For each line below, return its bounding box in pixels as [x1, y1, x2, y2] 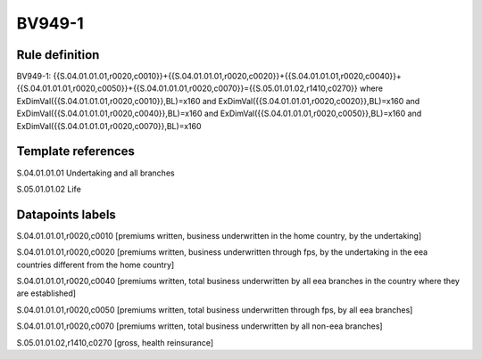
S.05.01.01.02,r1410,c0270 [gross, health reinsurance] [16, 337, 214, 347]
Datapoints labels [16, 207, 116, 222]
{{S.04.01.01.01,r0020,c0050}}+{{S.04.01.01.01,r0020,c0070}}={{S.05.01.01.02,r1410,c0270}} [16, 83, 359, 94]
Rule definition [16, 47, 100, 62]
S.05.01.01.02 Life [16, 184, 82, 194]
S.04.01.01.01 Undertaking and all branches [16, 167, 175, 178]
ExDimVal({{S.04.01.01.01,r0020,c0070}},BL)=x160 [16, 120, 202, 131]
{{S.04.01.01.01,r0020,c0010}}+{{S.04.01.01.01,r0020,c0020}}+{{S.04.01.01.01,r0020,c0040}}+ [53, 71, 402, 82]
